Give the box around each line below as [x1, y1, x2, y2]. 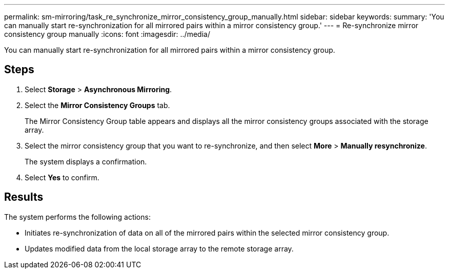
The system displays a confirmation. [25, 157, 147, 166]
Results [4, 191, 44, 204]
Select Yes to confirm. [25, 173, 99, 182]
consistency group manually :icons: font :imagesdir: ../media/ [4, 30, 210, 38]
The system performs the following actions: [4, 212, 151, 221]
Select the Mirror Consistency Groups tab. [25, 100, 170, 110]
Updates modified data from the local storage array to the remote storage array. [25, 244, 294, 253]
